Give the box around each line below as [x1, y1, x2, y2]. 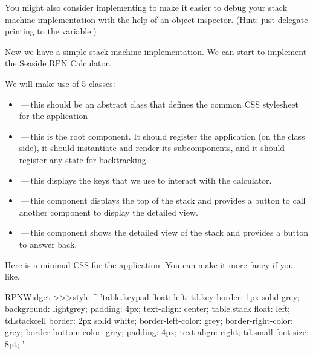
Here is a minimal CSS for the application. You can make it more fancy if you [5, 258, 294, 271]
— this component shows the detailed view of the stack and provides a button [21, 226, 309, 239]
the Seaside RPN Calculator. [5, 57, 111, 69]
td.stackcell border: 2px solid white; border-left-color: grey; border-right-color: [5, 314, 293, 326]
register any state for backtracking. [19, 153, 149, 166]
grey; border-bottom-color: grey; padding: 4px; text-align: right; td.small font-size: [5, 326, 309, 338]
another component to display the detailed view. [19, 205, 198, 218]
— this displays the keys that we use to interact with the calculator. [21, 173, 272, 186]
